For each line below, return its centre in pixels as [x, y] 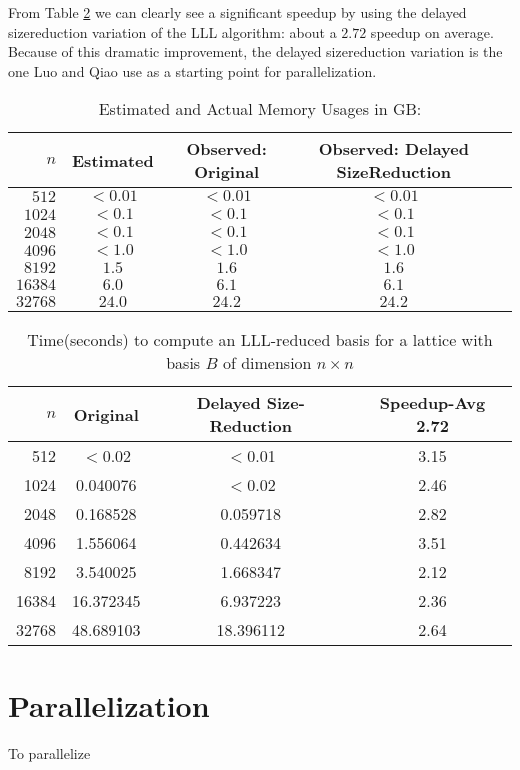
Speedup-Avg [432, 403]
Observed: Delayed [393, 149]
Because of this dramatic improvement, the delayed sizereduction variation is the [255, 51]
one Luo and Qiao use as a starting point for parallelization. [192, 70]
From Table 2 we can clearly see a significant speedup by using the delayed [237, 12]
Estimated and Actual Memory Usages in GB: [260, 109]
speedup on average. [432, 31]
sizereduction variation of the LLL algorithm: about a [172, 31]
